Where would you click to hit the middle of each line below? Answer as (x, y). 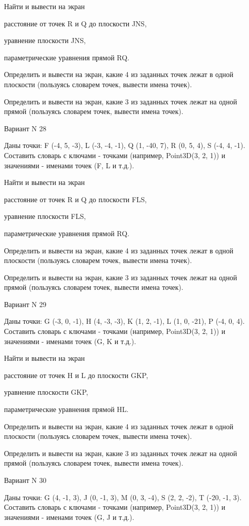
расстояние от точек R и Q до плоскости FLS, (76, 199)
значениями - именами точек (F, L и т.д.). (69, 165)
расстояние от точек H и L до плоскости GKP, (76, 375)
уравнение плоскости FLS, (45, 216)
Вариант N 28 (25, 128)
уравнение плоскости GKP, (46, 392)
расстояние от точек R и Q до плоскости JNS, (76, 23)
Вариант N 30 (25, 480)
